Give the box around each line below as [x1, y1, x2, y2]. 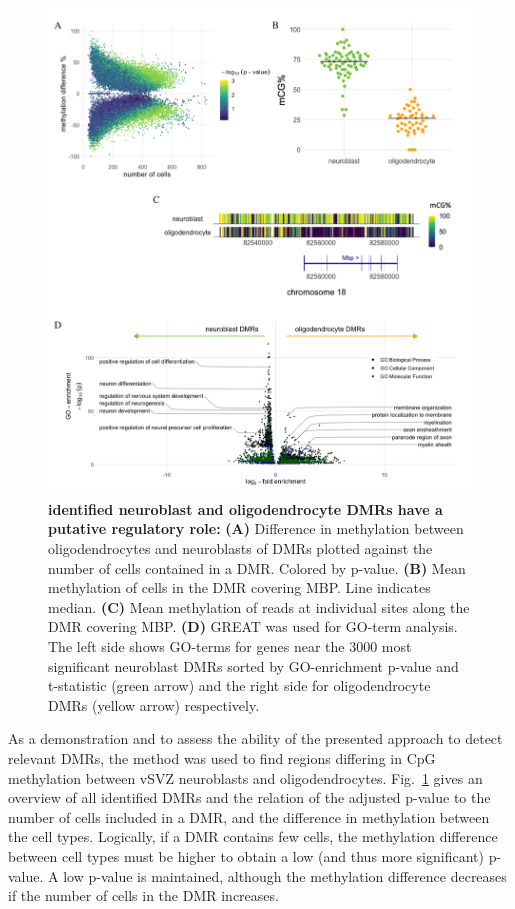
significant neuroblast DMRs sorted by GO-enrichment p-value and [48, 655, 459, 676]
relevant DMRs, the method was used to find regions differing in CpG [8, 748, 436, 768]
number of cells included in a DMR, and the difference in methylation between [8, 806, 490, 827]
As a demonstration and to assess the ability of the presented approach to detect [8, 728, 503, 749]
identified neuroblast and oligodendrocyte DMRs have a [48, 498, 443, 519]
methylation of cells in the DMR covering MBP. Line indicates [48, 577, 431, 598]
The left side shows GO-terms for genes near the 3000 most [48, 636, 412, 657]
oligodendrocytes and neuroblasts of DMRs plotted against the [48, 538, 433, 559]
